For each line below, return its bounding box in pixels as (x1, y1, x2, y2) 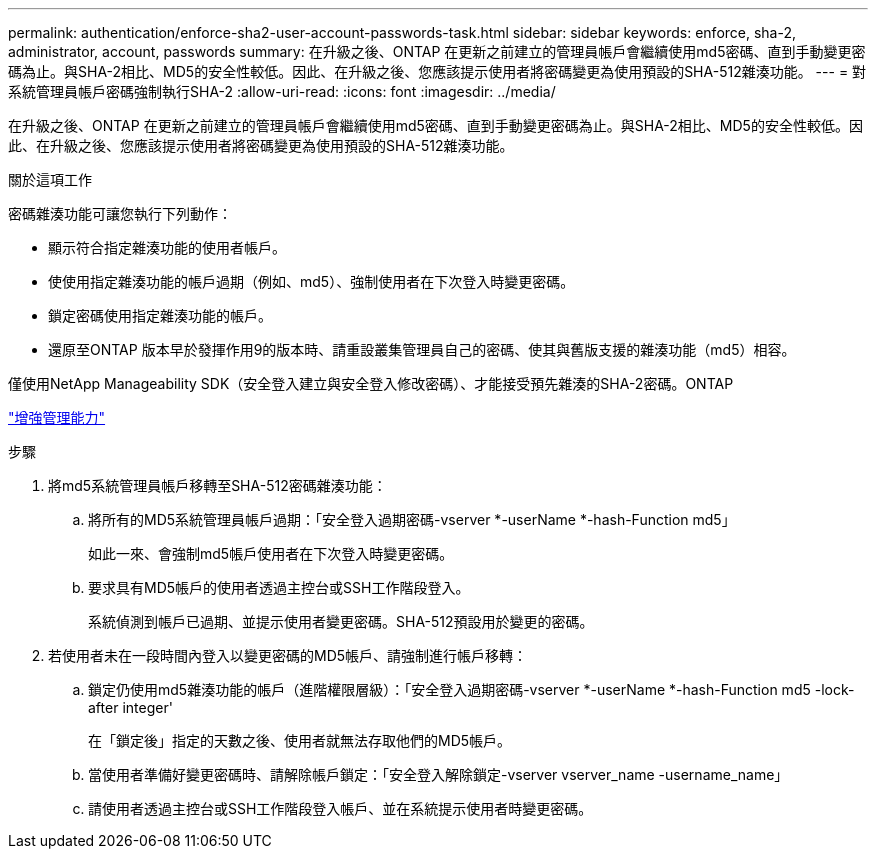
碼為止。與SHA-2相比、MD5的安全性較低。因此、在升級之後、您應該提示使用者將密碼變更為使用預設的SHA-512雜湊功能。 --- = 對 (8, 63, 867, 80)
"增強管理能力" (8, 409, 106, 426)
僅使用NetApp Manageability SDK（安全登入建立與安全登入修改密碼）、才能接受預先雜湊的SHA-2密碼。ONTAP (8, 375, 734, 392)
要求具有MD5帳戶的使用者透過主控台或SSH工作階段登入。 (88, 579, 470, 596)
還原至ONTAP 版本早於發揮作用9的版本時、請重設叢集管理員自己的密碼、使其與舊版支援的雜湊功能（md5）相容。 (48, 341, 796, 358)
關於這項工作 (8, 171, 92, 188)
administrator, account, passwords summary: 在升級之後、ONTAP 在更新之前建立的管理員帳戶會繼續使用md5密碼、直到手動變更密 (8, 43, 866, 60)
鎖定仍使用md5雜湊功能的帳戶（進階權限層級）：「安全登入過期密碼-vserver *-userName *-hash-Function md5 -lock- (88, 681, 855, 698)
